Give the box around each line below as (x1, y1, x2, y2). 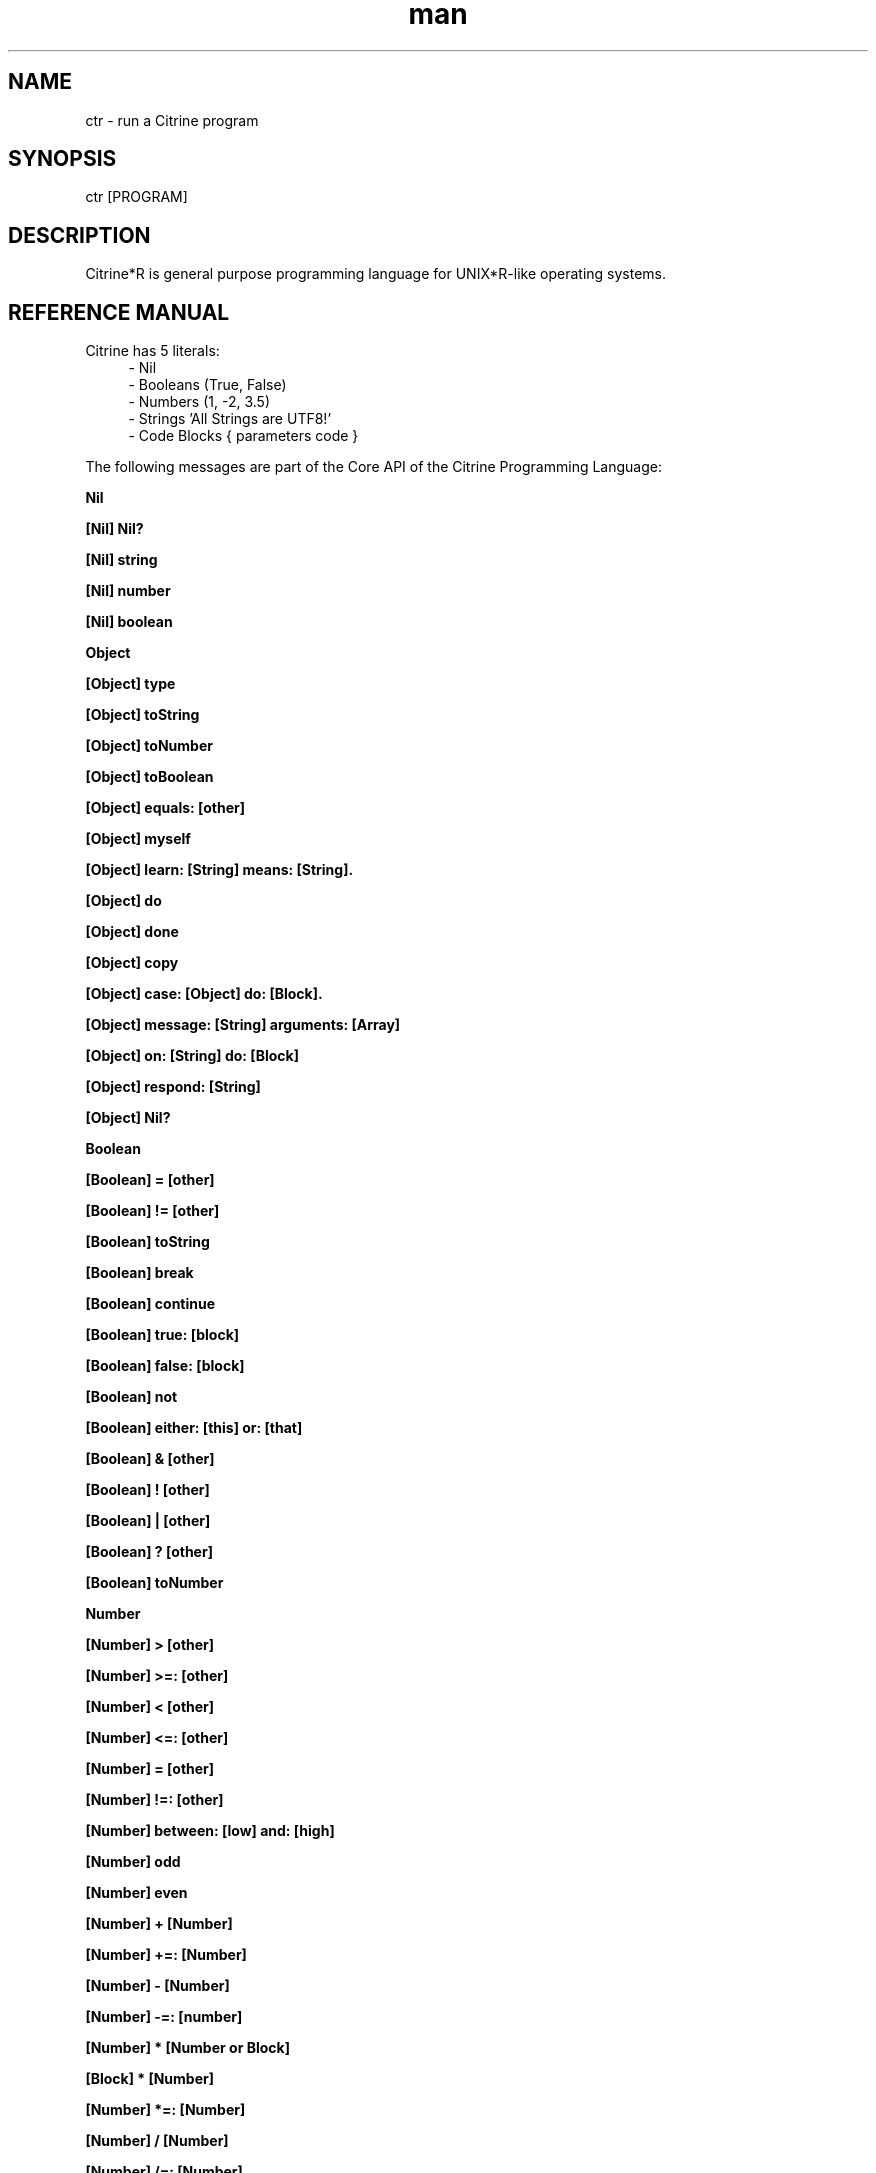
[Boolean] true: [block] (85, 1326, 240, 1344)
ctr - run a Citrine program (85, 111, 259, 129)
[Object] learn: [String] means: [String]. (85, 861, 354, 879)
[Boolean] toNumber (85, 1574, 224, 1592)
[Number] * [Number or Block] (85, 2039, 290, 2057)
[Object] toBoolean (85, 768, 214, 786)
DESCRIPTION (8, 222, 151, 248)
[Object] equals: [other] (85, 799, 245, 817)
